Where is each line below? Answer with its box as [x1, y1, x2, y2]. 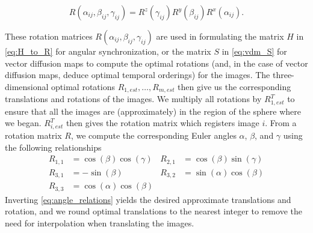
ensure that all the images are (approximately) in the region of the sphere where [5, 104, 302, 117]
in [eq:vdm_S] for [222, 45, 287, 57]
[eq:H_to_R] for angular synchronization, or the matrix [5, 45, 211, 57]
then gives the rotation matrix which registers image [66, 116, 259, 129]
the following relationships [5, 141, 102, 153]
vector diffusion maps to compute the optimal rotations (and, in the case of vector [5, 56, 308, 69]
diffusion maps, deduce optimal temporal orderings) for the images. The [5, 68, 270, 81]
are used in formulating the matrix [156, 30, 284, 42]
